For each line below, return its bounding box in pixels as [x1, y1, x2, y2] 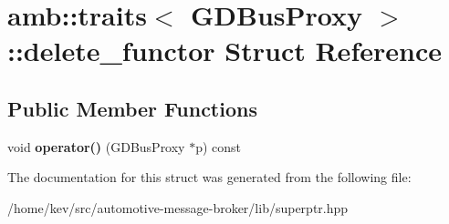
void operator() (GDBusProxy [7, 137, 185, 156]
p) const [195, 137, 242, 156]
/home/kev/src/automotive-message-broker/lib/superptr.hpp [7, 198, 349, 217]
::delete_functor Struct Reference [7, 32, 442, 69]
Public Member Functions [7, 94, 257, 122]
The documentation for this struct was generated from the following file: [7, 168, 412, 187]
